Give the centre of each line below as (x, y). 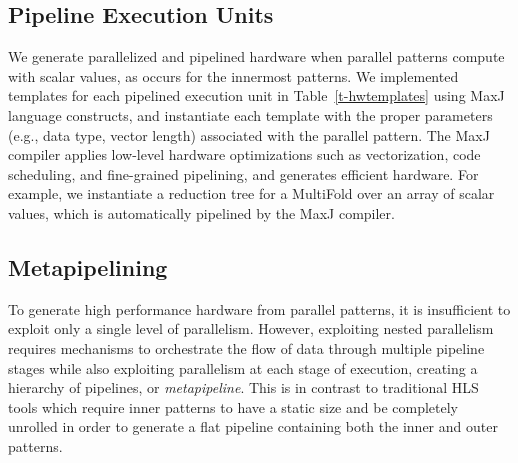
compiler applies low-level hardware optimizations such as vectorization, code (244, 154)
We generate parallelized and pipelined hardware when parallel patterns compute (256, 56)
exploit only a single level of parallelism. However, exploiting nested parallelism (251, 328)
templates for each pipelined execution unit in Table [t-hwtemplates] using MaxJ (256, 95)
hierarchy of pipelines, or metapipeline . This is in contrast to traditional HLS (243, 387)
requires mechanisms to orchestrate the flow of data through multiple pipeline (246, 347)
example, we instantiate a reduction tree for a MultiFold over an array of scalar (251, 193)
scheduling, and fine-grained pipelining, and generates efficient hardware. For (243, 173)
